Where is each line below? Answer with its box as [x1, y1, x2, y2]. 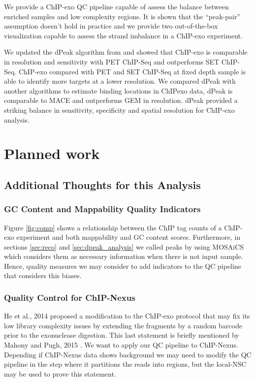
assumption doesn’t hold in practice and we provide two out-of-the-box [4, 21, 218, 31]
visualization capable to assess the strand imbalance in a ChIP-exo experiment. [4, 30, 243, 40]
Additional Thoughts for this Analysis [4, 177, 201, 192]
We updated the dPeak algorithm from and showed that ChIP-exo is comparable [4, 47, 248, 57]
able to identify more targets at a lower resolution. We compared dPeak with [4, 76, 236, 86]
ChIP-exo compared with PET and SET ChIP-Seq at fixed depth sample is [18, 66, 246, 76]
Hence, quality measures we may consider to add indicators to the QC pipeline [4, 260, 241, 271]
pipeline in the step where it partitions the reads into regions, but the [4, 359, 214, 369]
